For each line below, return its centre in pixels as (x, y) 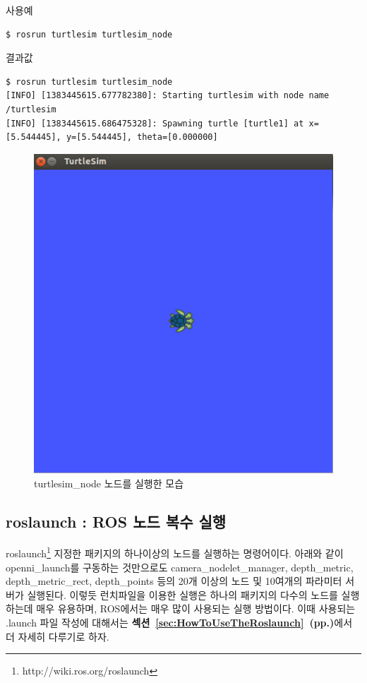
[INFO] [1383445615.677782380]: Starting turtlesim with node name (168, 96)
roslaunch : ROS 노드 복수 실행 (116, 521)
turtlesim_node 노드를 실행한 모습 (109, 483)
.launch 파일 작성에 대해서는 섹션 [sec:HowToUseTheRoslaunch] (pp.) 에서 (179, 623)
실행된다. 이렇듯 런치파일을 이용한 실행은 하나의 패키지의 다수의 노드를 (182, 594)
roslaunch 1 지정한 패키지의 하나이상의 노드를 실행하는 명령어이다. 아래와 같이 (175, 552)
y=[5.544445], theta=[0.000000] (142, 137)
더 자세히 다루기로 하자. (58, 636)
